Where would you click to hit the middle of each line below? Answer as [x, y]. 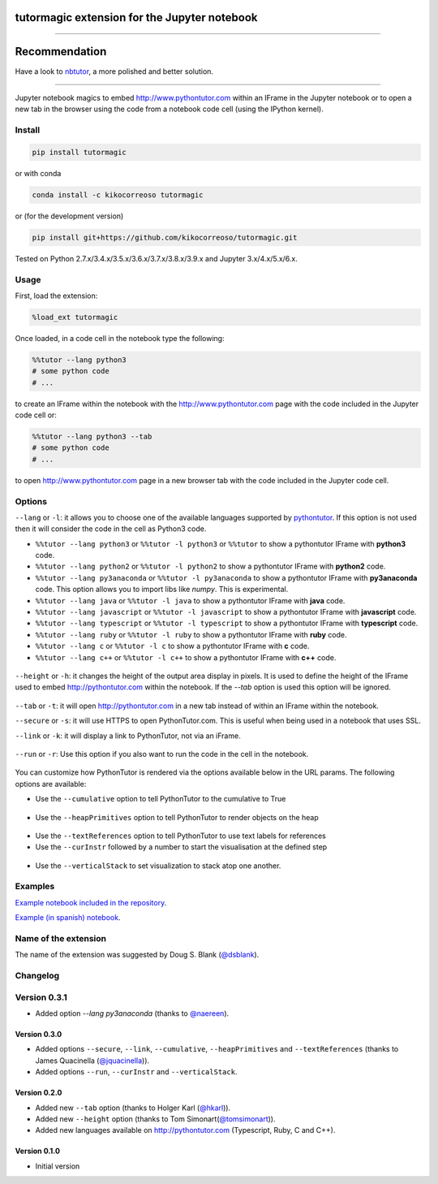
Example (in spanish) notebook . [68, 918]
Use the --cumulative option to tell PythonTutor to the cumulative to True [161, 799]
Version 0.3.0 [39, 1035]
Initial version [58, 1166]
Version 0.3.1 [41, 997]
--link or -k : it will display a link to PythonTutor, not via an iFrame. [128, 736]
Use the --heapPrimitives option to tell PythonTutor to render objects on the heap [177, 817]
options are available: [51, 784]
